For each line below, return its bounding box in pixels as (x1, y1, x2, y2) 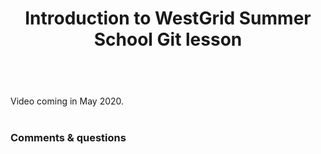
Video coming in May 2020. (10, 95, 125, 107)
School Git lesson (93, 28, 243, 51)
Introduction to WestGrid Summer (24, 7, 312, 30)
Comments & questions (10, 131, 127, 145)
